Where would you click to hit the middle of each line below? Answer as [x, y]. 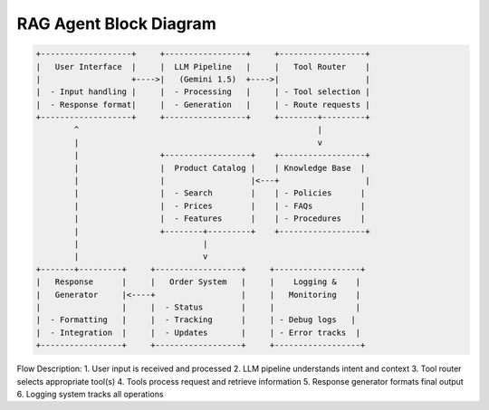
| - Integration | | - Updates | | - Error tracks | [198, 332]
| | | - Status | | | [198, 307]
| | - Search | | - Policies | [220, 193]
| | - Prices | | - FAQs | [220, 205]
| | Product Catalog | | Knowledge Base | [220, 168]
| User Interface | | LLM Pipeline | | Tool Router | [203, 67]
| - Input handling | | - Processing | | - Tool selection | [203, 92]
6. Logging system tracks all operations [90, 394]
